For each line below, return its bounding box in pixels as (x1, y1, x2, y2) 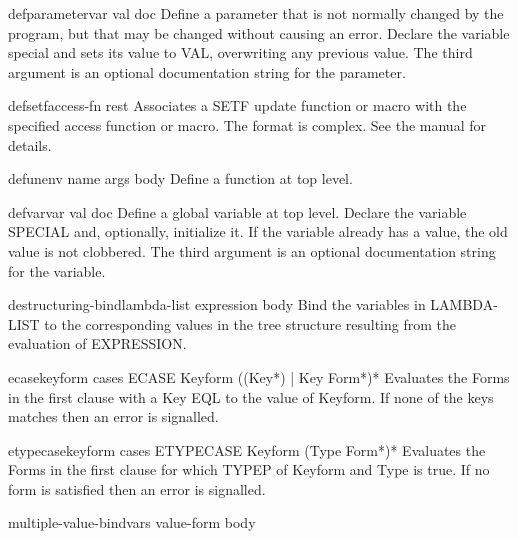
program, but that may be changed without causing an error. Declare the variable (8, 22, 510, 43)
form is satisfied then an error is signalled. (8, 478, 266, 499)
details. (8, 134, 52, 155)
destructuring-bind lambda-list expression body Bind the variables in (8, 294, 426, 315)
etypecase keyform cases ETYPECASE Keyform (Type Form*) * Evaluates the (8, 439, 486, 460)
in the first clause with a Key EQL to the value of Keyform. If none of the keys (8, 386, 494, 407)
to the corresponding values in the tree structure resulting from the (44, 313, 456, 334)
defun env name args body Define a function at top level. (8, 168, 353, 189)
